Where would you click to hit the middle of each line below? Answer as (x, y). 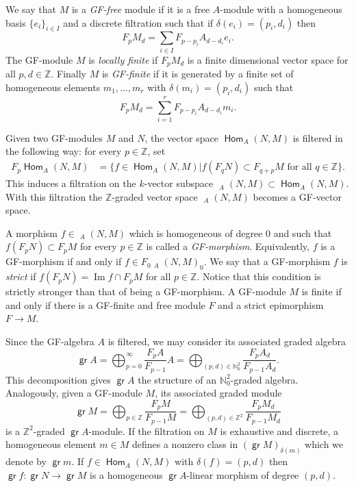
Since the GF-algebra (50, 341)
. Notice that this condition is (259, 276)
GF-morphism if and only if (64, 261)
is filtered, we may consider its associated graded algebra (227, 341)
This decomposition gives (58, 379)
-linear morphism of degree (243, 474)
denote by (26, 461)
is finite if (321, 291)
